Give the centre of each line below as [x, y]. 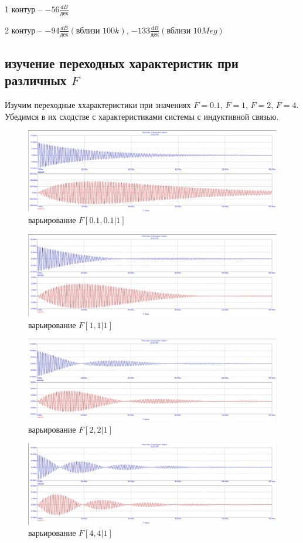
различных [36, 80]
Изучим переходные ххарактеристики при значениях [98, 105]
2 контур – [23, 30]
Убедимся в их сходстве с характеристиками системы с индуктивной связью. [142, 116]
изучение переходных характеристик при [122, 63]
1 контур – [23, 9]
